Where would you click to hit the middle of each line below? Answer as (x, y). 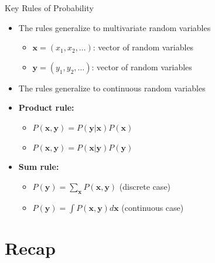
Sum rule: (39, 167)
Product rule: (46, 107)
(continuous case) (153, 207)
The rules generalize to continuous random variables (112, 88)
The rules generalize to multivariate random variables (115, 27)
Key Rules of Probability (49, 8)
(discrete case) (145, 186)
